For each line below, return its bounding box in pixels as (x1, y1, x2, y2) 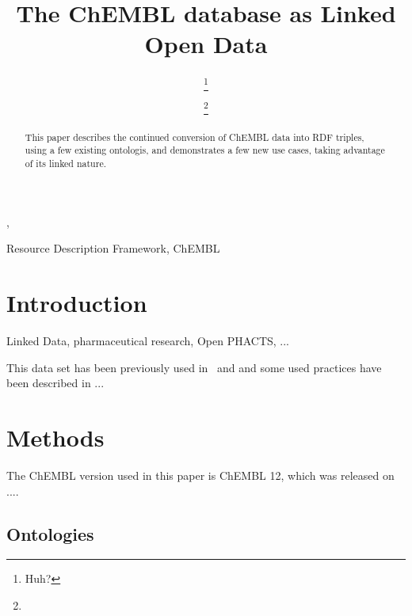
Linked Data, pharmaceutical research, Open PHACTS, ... (6, 333, 290, 349)
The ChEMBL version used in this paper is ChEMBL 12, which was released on (6, 466, 395, 483)
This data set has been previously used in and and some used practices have (6, 359, 382, 375)
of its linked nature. (25, 157, 106, 170)
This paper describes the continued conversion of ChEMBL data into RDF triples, (25, 130, 364, 143)
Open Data (144, 28, 268, 60)
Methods (6, 421, 105, 454)
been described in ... (6, 375, 105, 391)
